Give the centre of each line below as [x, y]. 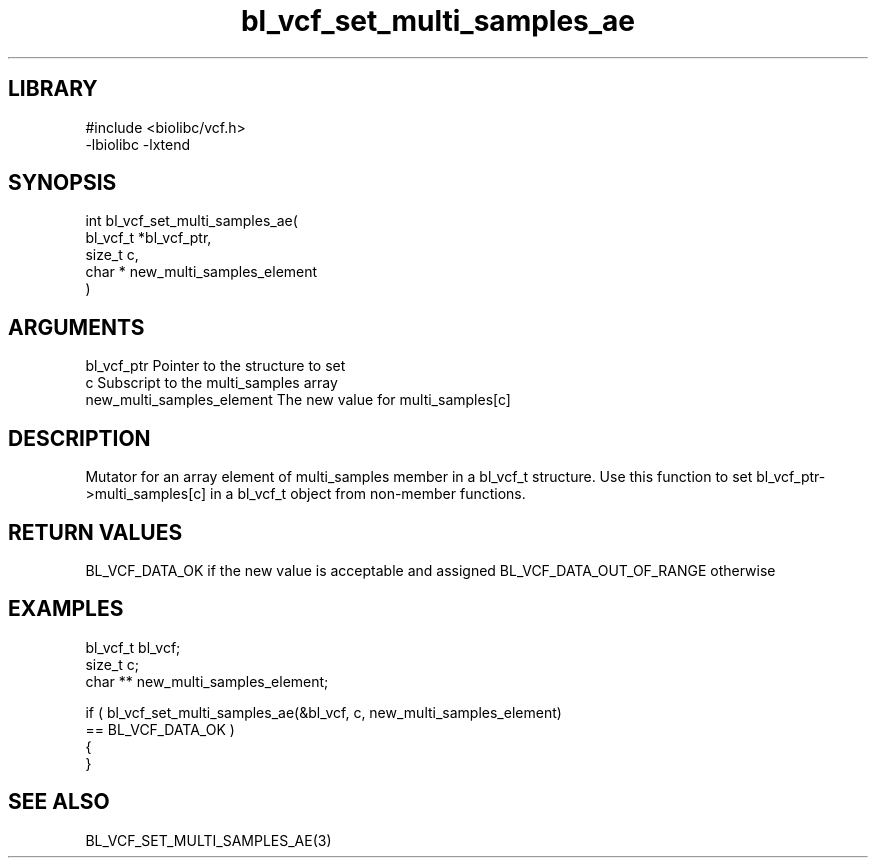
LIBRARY [53, 89]
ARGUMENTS [76, 327]
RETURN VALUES [95, 532]
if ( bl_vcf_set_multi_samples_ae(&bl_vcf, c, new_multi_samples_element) [323, 712]
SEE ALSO [59, 802]
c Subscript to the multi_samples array [211, 383]
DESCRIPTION [79, 438]
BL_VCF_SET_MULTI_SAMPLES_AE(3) [208, 840]
